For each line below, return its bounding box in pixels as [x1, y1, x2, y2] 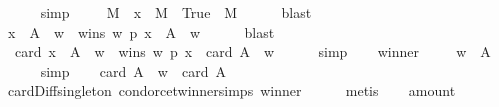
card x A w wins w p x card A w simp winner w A [14, 41, 491, 62]
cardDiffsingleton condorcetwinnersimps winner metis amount [7, 80, 456, 101]
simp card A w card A [40, 60, 226, 81]
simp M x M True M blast [40, 2, 312, 22]
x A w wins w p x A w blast [7, 21, 275, 42]
